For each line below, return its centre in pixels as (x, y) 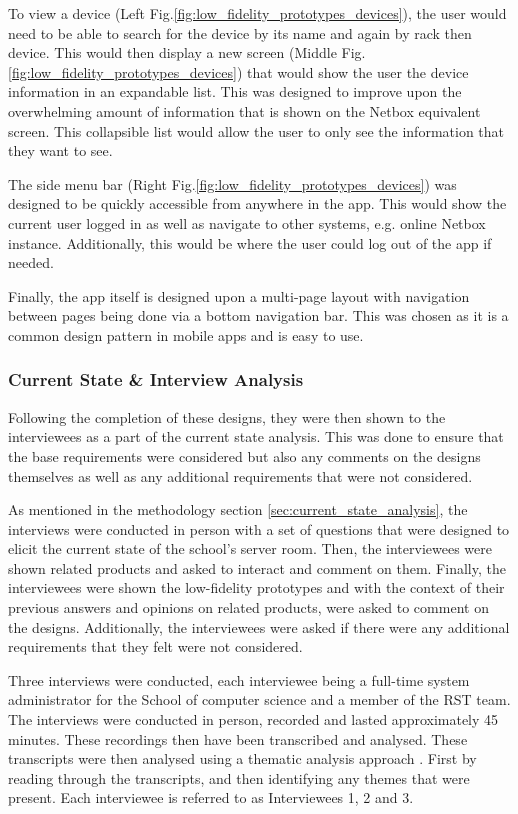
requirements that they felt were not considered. (155, 646)
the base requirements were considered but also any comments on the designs (244, 455)
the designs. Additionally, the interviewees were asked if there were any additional (259, 626)
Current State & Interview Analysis (156, 379)
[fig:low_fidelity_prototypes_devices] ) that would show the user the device (238, 71)
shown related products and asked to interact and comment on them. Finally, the (257, 567)
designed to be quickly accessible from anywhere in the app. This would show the (257, 203)
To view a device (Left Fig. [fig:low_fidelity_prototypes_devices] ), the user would (257, 13)
